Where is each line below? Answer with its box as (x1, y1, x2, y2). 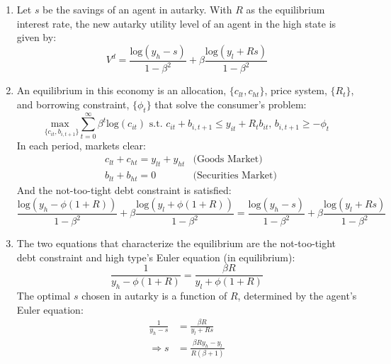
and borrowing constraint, (16, 96, 130, 111)
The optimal (16, 288, 71, 303)
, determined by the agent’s (237, 288, 357, 303)
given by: (16, 30, 57, 45)
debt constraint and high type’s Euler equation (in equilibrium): (16, 249, 295, 264)
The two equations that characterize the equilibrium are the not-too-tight (16, 236, 336, 251)
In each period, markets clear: (16, 137, 146, 152)
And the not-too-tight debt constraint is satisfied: (16, 183, 232, 198)
